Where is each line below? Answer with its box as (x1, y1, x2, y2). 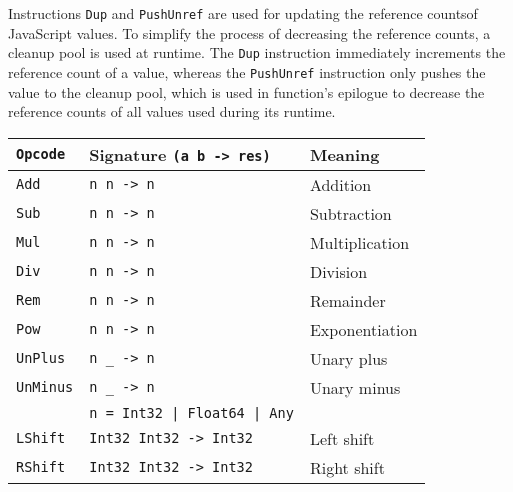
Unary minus (309, 375, 401, 399)
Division (309, 259, 368, 283)
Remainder (309, 288, 386, 312)
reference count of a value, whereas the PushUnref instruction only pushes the (8, 61, 486, 82)
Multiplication (309, 230, 410, 254)
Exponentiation (309, 317, 418, 341)
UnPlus (16, 350, 66, 367)
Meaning (309, 142, 380, 166)
